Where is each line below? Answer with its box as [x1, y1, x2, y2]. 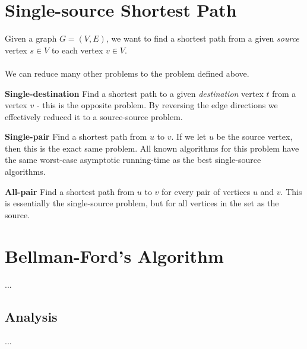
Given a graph [5, 32, 57, 45]
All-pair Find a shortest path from [5, 185, 135, 197]
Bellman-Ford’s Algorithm [5, 243, 224, 268]
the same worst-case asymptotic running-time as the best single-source [5, 153, 261, 166]
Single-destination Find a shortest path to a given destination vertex [5, 87, 264, 99]
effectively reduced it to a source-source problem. [5, 110, 183, 122]
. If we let [171, 130, 207, 143]
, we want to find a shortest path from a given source [106, 32, 299, 45]
